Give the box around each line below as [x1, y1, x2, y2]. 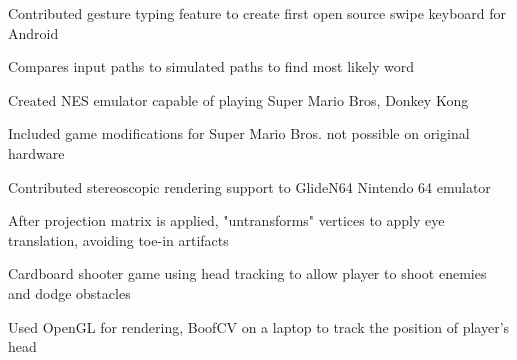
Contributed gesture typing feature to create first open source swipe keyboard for [8, 3, 507, 23]
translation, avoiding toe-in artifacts [8, 229, 229, 250]
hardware [8, 142, 65, 163]
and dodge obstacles [8, 282, 131, 303]
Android [8, 22, 59, 43]
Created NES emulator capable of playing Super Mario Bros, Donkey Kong [8, 89, 469, 110]
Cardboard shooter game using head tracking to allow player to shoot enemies [8, 263, 487, 284]
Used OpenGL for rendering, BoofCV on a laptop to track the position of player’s [8, 316, 510, 337]
